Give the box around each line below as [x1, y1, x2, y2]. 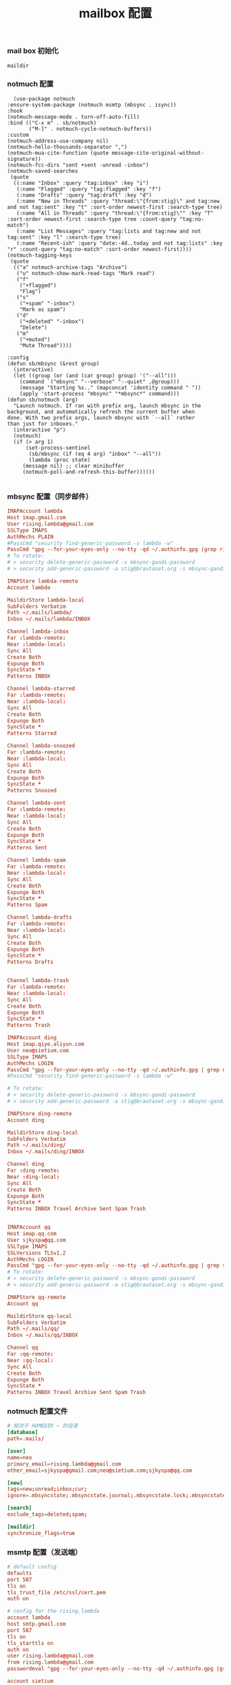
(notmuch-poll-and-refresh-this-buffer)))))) [22, 468, 155, 475]
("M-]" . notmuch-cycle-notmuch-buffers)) [28, 125, 153, 132]
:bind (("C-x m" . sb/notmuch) [7, 119, 97, 127]
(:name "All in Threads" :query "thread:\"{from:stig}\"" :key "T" [16, 210, 214, 217]
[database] [7, 1429, 38, 1436]
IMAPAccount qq [7, 1224, 51, 1231]
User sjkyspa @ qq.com [7, 1237, 67, 1243]
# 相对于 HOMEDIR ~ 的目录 [7, 1422, 78, 1430]
